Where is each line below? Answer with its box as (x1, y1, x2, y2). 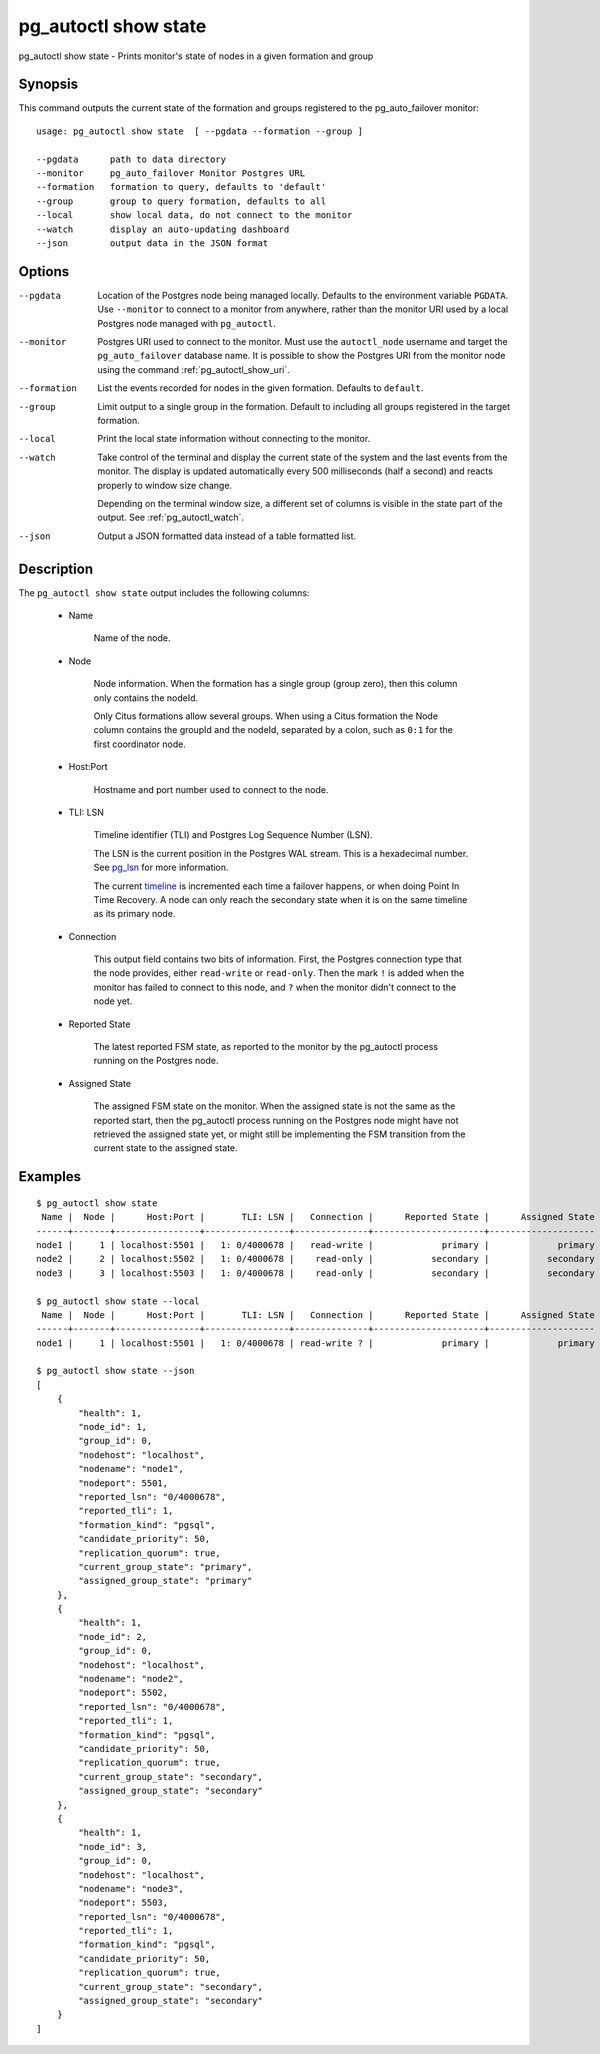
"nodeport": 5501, (78, 1477, 169, 1489)
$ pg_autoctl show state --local (36, 1295, 200, 1307)
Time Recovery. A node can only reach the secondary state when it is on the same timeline (93, 893, 468, 905)
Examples (18, 1168, 82, 1185)
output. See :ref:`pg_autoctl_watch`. (97, 511, 245, 524)
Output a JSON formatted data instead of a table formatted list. (97, 530, 357, 542)
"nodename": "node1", (78, 1463, 185, 1475)
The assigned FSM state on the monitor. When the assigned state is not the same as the (93, 1100, 456, 1112)
